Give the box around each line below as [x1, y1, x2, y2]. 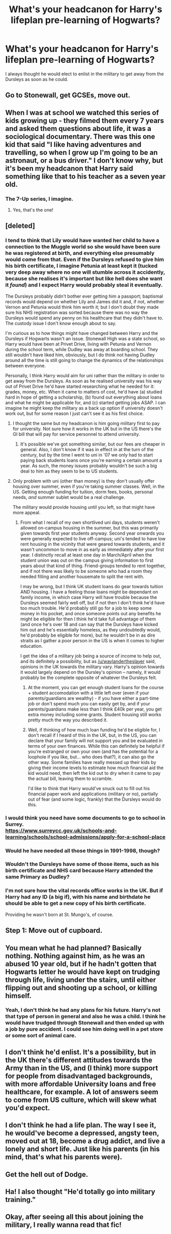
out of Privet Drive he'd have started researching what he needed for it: [5, 383, 155, 389]
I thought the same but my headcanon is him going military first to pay [12, 420, 160, 426]
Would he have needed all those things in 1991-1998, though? [5, 847, 160, 854]
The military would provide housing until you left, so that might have [12, 504, 155, 510]
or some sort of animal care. [5, 1032, 76, 1039]
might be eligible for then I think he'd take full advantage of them [20, 616, 156, 622]
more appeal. [12, 509, 41, 515]
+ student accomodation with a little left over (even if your [27, 690, 149, 696]
